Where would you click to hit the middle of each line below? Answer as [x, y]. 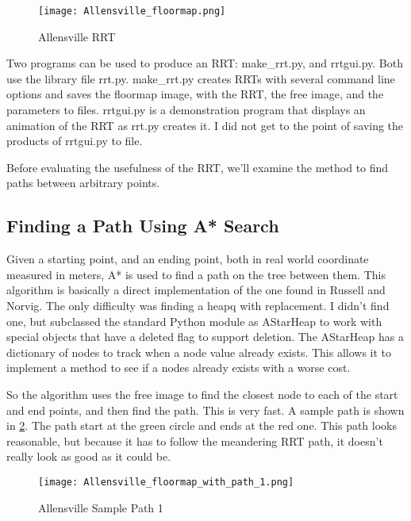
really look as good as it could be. [89, 456]
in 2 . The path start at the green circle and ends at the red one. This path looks [202, 425]
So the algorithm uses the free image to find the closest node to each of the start [202, 394]
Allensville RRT [77, 36]
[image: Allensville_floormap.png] [132, 11]
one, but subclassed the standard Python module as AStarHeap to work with [194, 321]
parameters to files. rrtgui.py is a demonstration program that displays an [186, 110]
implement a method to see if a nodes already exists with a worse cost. [179, 368]
